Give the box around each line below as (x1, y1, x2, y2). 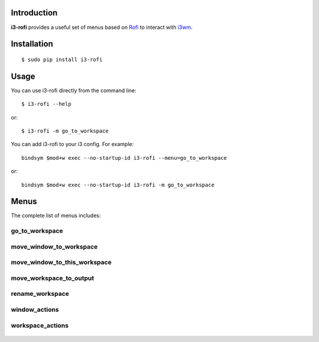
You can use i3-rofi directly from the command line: (11, 86, 137, 94)
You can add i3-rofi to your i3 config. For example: (11, 141, 134, 148)
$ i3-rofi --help (21, 101, 71, 108)
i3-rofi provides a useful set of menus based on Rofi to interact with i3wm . (11, 24, 193, 31)
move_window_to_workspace (11, 243, 98, 251)
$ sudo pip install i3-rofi (21, 56, 103, 63)
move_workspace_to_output (11, 274, 95, 282)
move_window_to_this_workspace (11, 258, 112, 266)
